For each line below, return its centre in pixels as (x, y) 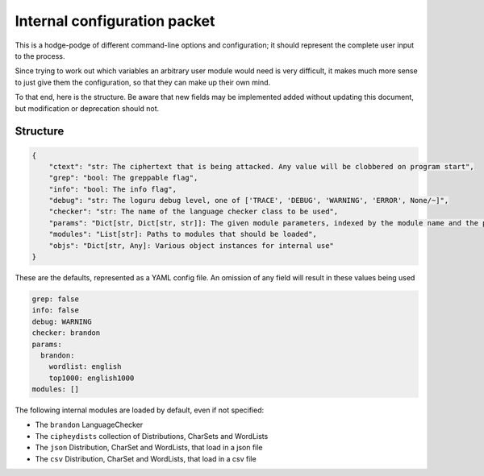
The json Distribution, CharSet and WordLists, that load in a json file (149, 448)
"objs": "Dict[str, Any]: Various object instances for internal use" (192, 245)
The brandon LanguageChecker (89, 425)
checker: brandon (66, 333)
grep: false (56, 299)
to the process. (40, 56)
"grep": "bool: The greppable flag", (123, 178)
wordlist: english (85, 367)
